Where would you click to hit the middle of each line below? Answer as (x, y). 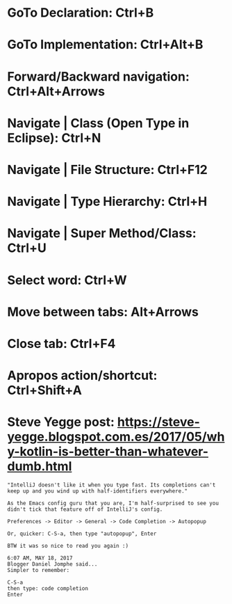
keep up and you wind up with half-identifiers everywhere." (98, 491)
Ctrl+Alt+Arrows (56, 91)
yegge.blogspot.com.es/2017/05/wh (116, 437)
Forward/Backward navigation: (98, 76)
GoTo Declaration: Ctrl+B (81, 13)
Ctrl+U (27, 248)
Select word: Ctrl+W (67, 280)
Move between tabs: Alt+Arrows (103, 312)
